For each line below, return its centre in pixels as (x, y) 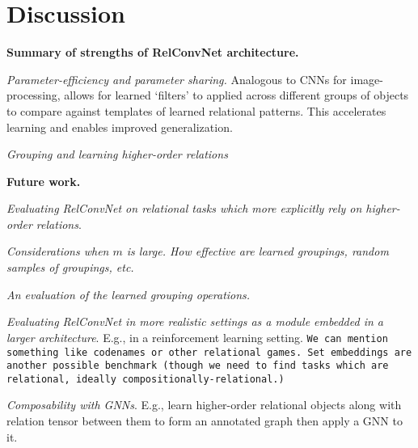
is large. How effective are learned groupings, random (258, 251)
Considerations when (58, 251)
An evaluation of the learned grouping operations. (129, 294)
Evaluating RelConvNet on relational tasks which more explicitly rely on (184, 208)
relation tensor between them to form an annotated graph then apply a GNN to (205, 421)
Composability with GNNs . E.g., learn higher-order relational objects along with (204, 405)
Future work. (44, 181)
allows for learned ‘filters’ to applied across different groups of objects (236, 95)
